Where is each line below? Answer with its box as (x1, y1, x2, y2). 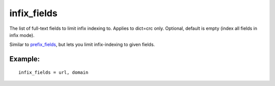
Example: (9, 55, 40, 63)
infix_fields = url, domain (18, 69, 89, 75)
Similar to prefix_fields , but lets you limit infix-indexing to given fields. (9, 41, 155, 48)
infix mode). (9, 32, 35, 38)
